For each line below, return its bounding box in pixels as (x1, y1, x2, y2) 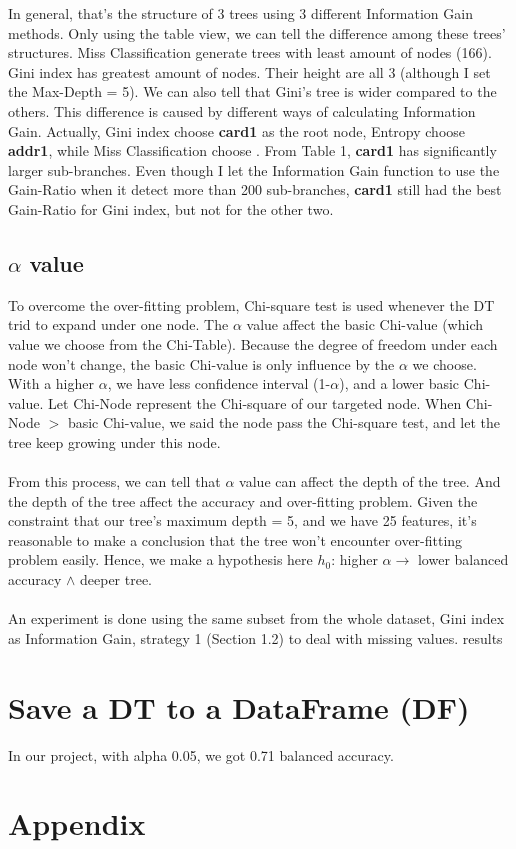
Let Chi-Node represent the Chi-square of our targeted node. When (48, 392, 462, 413)
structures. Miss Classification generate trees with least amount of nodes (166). (8, 42, 492, 63)
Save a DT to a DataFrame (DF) (8, 686, 470, 727)
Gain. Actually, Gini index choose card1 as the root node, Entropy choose (8, 120, 466, 141)
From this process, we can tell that (8, 471, 221, 492)
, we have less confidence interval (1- (107, 373, 331, 394)
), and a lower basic (339, 373, 460, 394)
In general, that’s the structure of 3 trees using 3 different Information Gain (8, 3, 473, 23)
